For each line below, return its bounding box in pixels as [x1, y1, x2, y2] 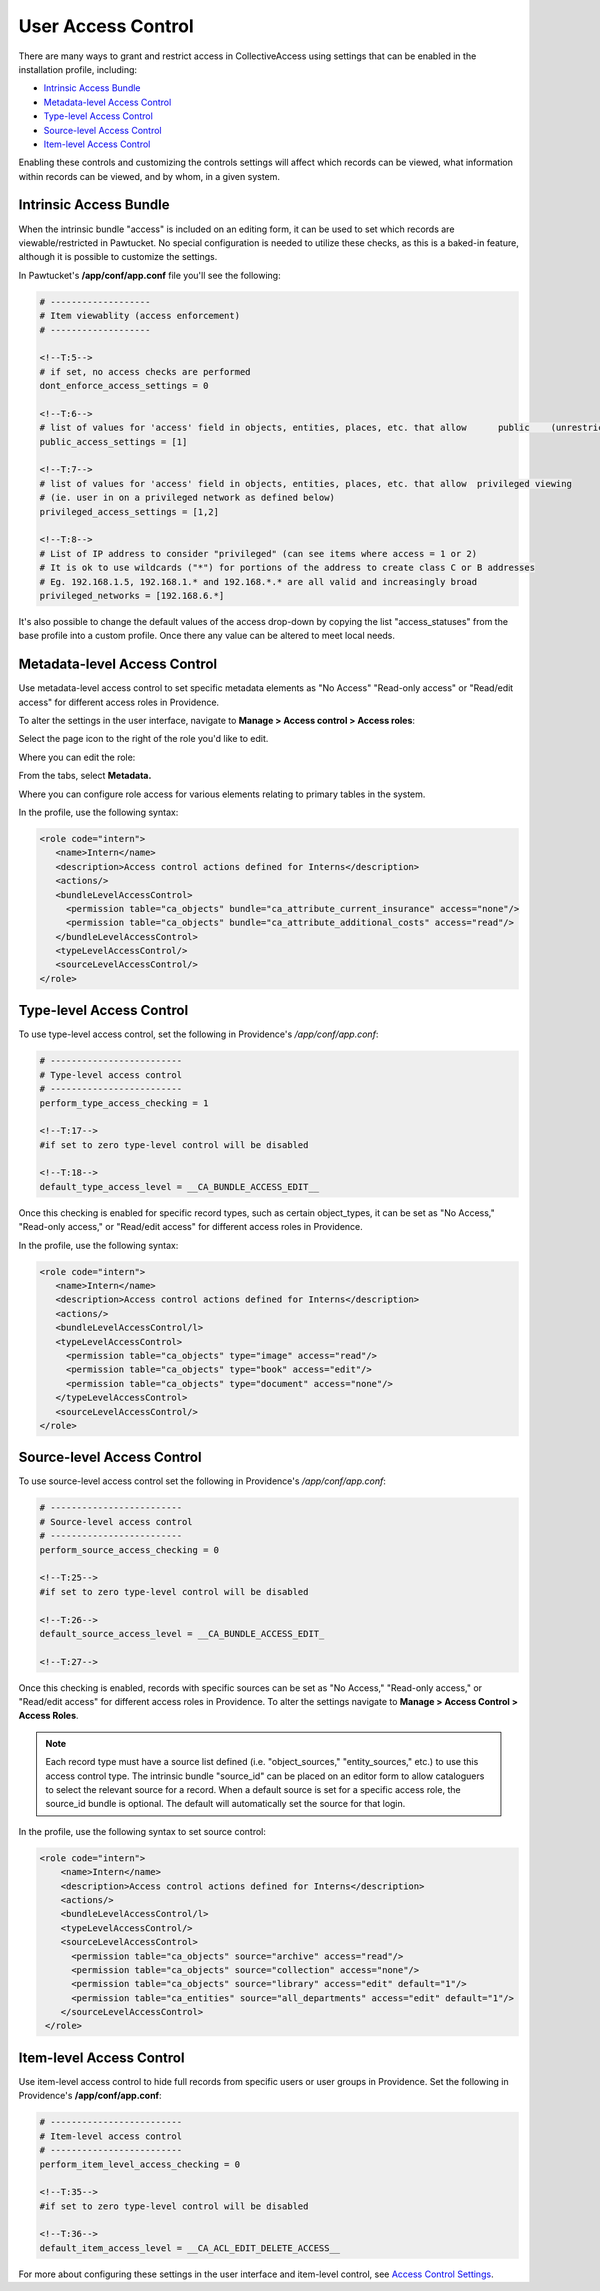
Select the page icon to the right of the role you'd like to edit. [18, 733, 269, 745]
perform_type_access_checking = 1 [39, 1097, 209, 1109]
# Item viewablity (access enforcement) [39, 310, 240, 322]
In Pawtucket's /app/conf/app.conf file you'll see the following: [18, 269, 281, 281]
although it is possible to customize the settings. [18, 251, 218, 263]
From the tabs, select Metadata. [18, 770, 152, 782]
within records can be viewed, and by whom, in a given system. [18, 170, 280, 182]
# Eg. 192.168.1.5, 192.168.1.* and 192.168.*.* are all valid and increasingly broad [39, 576, 478, 587]
